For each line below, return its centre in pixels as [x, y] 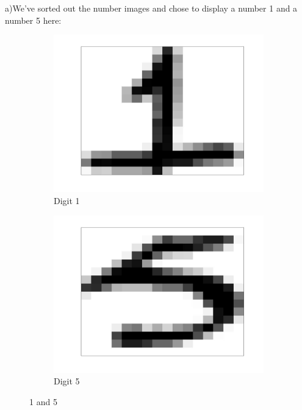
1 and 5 [43, 401]
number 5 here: [33, 20]
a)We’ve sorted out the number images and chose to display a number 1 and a [151, 8]
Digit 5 [67, 381]
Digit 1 [67, 200]
